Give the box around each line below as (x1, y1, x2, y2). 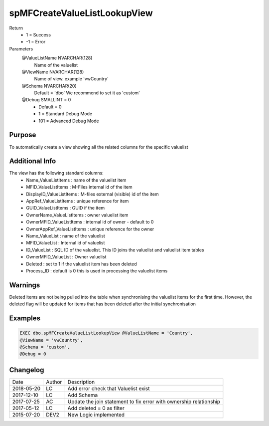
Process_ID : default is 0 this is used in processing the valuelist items (26, 267, 168, 274)
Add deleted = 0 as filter (67, 405, 125, 412)
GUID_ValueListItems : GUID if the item (26, 205, 105, 211)
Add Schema (67, 392, 98, 399)
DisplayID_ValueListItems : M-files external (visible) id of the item (26, 191, 159, 197)
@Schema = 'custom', (19, 344, 70, 350)
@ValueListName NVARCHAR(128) (21, 55, 93, 61)
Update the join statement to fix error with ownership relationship (67, 398, 221, 405)
